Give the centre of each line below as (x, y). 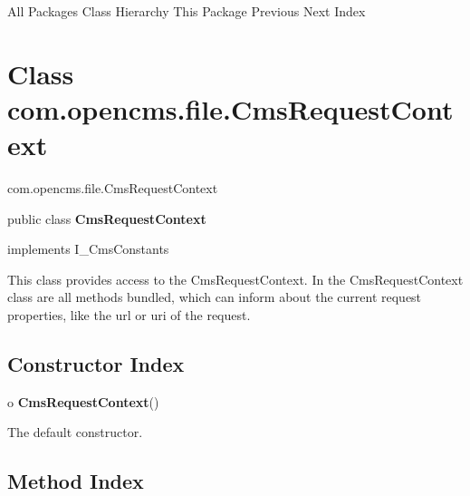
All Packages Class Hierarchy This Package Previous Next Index (187, 11)
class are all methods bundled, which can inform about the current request (215, 297)
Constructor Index (96, 364)
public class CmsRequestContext (107, 218)
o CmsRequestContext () (83, 401)
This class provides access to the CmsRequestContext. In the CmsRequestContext (235, 279)
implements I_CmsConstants (88, 249)
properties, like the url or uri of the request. (129, 315)
